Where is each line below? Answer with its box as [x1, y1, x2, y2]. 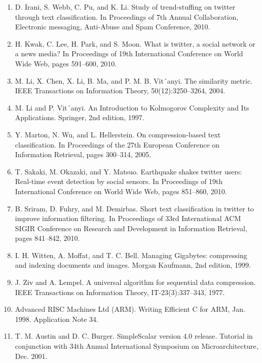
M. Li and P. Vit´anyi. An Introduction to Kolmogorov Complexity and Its [15, 102, 249, 113]
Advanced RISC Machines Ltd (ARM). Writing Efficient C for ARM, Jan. [15, 304, 245, 314]
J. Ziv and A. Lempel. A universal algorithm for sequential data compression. [15, 277, 256, 287]
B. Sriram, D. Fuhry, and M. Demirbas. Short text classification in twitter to [15, 203, 254, 213]
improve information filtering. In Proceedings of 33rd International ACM [15, 213, 241, 224]
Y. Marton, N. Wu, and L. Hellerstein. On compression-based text [15, 129, 221, 139]
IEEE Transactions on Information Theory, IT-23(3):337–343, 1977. [15, 286, 225, 297]
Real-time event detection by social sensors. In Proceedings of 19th [15, 176, 223, 187]
